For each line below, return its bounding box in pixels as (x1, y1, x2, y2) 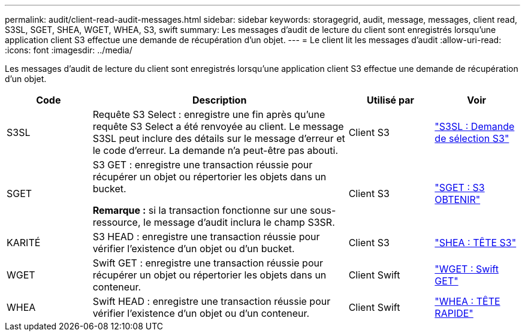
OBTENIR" (435, 193, 481, 205)
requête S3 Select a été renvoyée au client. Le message (92, 120, 344, 132)
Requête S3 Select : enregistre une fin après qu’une (92, 108, 325, 120)
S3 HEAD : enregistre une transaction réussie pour (92, 231, 320, 243)
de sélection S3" (435, 132, 509, 144)
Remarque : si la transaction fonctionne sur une (92, 204, 307, 216)
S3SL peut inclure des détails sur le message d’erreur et (92, 132, 345, 144)
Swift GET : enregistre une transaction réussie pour (92, 257, 323, 269)
